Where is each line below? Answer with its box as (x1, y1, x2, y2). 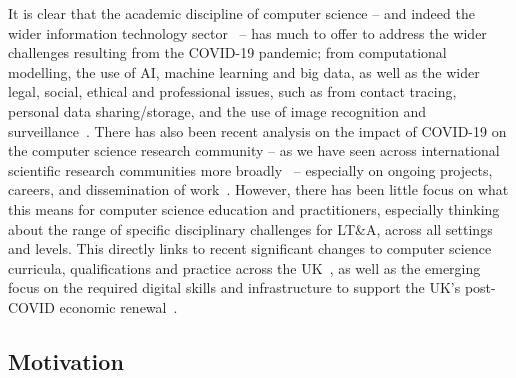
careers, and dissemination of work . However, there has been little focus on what (8, 179, 509, 200)
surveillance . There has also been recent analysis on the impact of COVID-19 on (8, 120, 507, 141)
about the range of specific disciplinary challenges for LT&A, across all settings (8, 218, 493, 239)
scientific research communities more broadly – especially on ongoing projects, (8, 159, 493, 180)
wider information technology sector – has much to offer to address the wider (8, 22, 487, 43)
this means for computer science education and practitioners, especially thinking (8, 198, 500, 219)
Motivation (8, 345, 124, 376)
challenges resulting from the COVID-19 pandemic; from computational (8, 42, 447, 63)
